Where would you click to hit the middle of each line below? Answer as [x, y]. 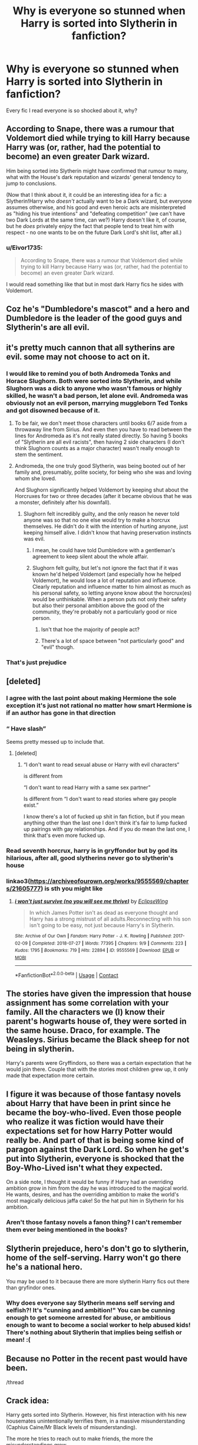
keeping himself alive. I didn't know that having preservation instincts [107, 533]
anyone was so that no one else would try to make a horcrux [97, 520]
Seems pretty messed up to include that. [55, 741]
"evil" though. [58, 647]
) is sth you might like [72, 888]
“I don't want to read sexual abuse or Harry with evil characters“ [101, 764]
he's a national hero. [44, 1267]
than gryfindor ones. [31, 1287]
